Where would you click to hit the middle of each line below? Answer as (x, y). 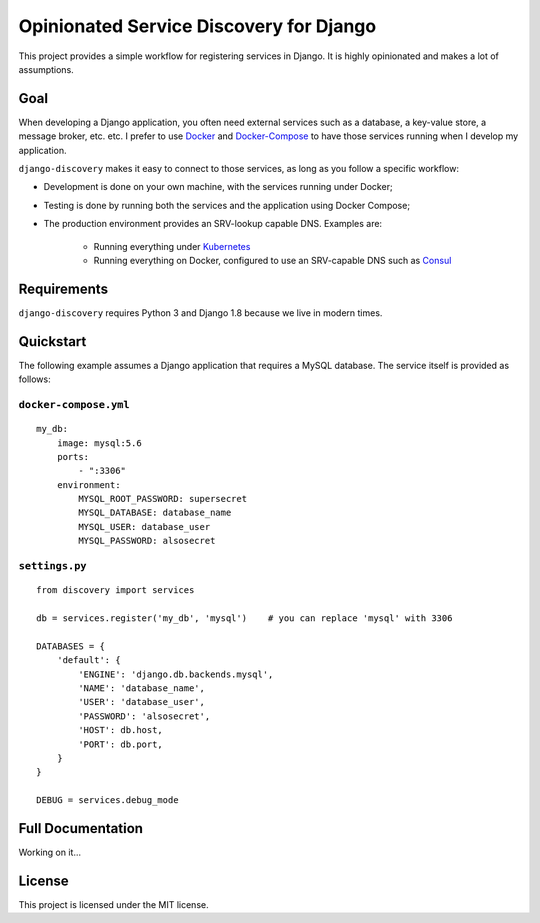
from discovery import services (115, 590)
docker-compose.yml (74, 404)
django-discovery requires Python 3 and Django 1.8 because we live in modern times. (200, 312)
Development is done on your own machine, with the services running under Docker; (218, 187)
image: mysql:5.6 (99, 443)
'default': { (88, 660)
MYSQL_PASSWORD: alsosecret (147, 541)
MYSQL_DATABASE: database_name (155, 513)
